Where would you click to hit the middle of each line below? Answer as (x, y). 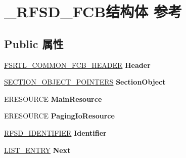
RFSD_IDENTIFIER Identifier (55, 132)
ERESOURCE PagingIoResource (59, 116)
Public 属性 (34, 43)
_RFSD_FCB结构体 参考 (93, 11)
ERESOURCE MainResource (53, 98)
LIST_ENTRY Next (37, 150)
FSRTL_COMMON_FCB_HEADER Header (77, 65)
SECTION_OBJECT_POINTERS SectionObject (85, 82)
